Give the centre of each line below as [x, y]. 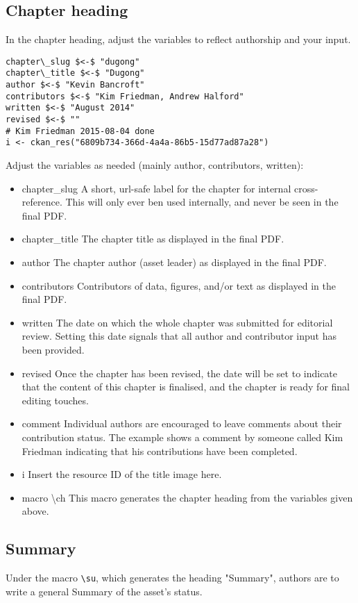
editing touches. [55, 400]
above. [35, 511]
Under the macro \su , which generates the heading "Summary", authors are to [172, 578]
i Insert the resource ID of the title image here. [122, 474]
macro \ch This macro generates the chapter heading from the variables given [187, 497]
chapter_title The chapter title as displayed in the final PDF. [153, 239]
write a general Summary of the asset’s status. [104, 591]
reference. [42, 202]
